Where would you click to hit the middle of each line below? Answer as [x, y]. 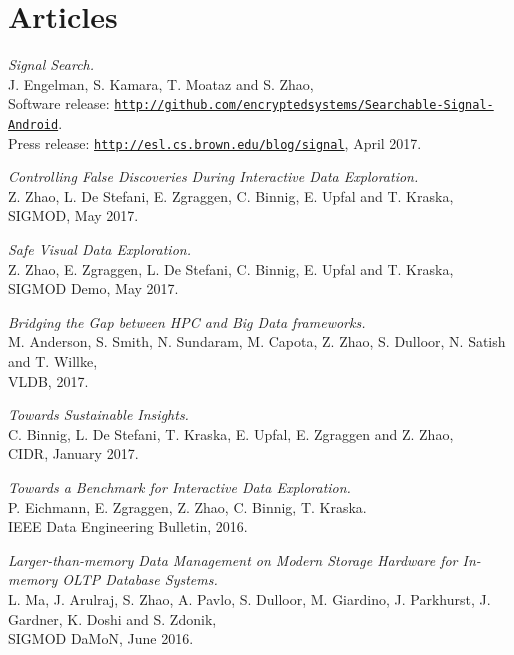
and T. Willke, [53, 361]
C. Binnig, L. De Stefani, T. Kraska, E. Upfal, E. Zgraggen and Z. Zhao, [231, 433]
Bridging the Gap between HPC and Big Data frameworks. [187, 321]
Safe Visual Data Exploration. [99, 249]
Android [33, 124]
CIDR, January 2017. [73, 453]
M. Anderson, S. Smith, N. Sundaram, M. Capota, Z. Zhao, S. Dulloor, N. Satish [257, 341]
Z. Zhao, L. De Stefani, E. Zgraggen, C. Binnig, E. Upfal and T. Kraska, [231, 195]
